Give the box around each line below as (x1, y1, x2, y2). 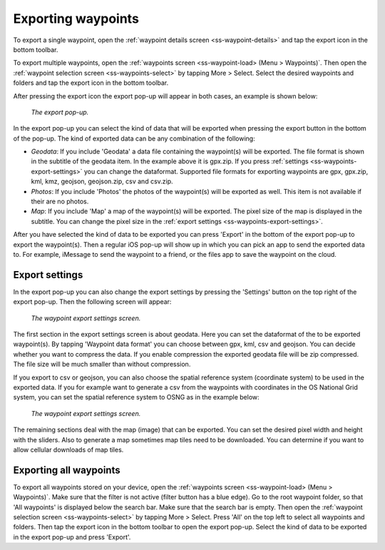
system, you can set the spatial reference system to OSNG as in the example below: (13, 393, 260, 402)
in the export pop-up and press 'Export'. (13, 532, 131, 541)
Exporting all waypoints (13, 464, 120, 476)
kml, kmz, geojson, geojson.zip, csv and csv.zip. (31, 177, 174, 185)
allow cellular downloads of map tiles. (13, 445, 124, 454)
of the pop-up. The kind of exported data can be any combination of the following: (13, 134, 256, 143)
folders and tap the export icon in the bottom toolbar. (13, 78, 169, 87)
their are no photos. (31, 197, 89, 206)
